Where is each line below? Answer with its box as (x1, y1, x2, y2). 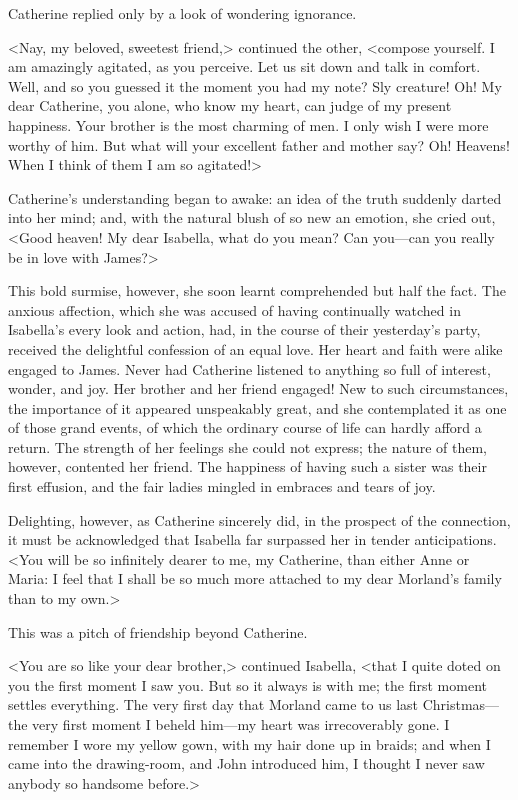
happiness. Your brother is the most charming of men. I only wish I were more (8, 114, 489, 135)
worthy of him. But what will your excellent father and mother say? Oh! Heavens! (8, 134, 510, 155)
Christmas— (422, 694, 500, 715)
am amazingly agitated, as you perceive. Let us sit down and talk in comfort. (8, 56, 481, 77)
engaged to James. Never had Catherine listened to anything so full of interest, (8, 358, 491, 379)
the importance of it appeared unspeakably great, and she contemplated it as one (8, 397, 507, 418)
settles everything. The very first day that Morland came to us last (8, 694, 419, 715)
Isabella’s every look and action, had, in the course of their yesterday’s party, (8, 319, 481, 340)
